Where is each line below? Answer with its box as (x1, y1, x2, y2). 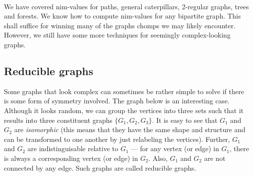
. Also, (148, 153, 168, 163)
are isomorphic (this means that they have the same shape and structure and (14, 124, 246, 135)
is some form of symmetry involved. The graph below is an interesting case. (4, 96, 230, 106)
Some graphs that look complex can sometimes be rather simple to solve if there (4, 86, 244, 96)
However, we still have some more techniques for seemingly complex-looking (4, 30, 231, 40)
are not (204, 153, 226, 163)
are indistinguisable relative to (27, 143, 118, 154)
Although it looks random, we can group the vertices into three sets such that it (4, 105, 244, 115)
